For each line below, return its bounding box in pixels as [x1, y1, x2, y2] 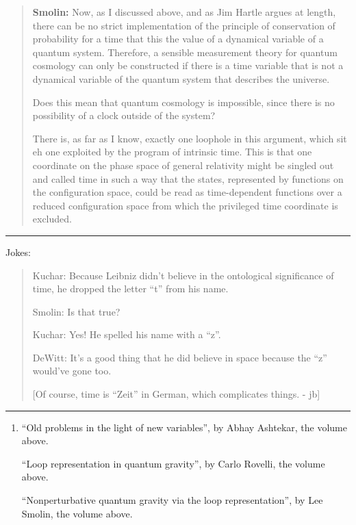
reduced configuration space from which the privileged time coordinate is [32, 198, 338, 212]
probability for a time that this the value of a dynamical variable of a [32, 31, 324, 46]
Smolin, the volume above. [21, 506, 133, 520]
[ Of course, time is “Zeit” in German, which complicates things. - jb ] [32, 387, 320, 401]
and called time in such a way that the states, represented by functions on [32, 171, 344, 185]
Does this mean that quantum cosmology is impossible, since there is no [32, 94, 335, 109]
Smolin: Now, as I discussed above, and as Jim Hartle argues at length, [32, 5, 336, 18]
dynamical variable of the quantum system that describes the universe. [32, 71, 330, 86]
